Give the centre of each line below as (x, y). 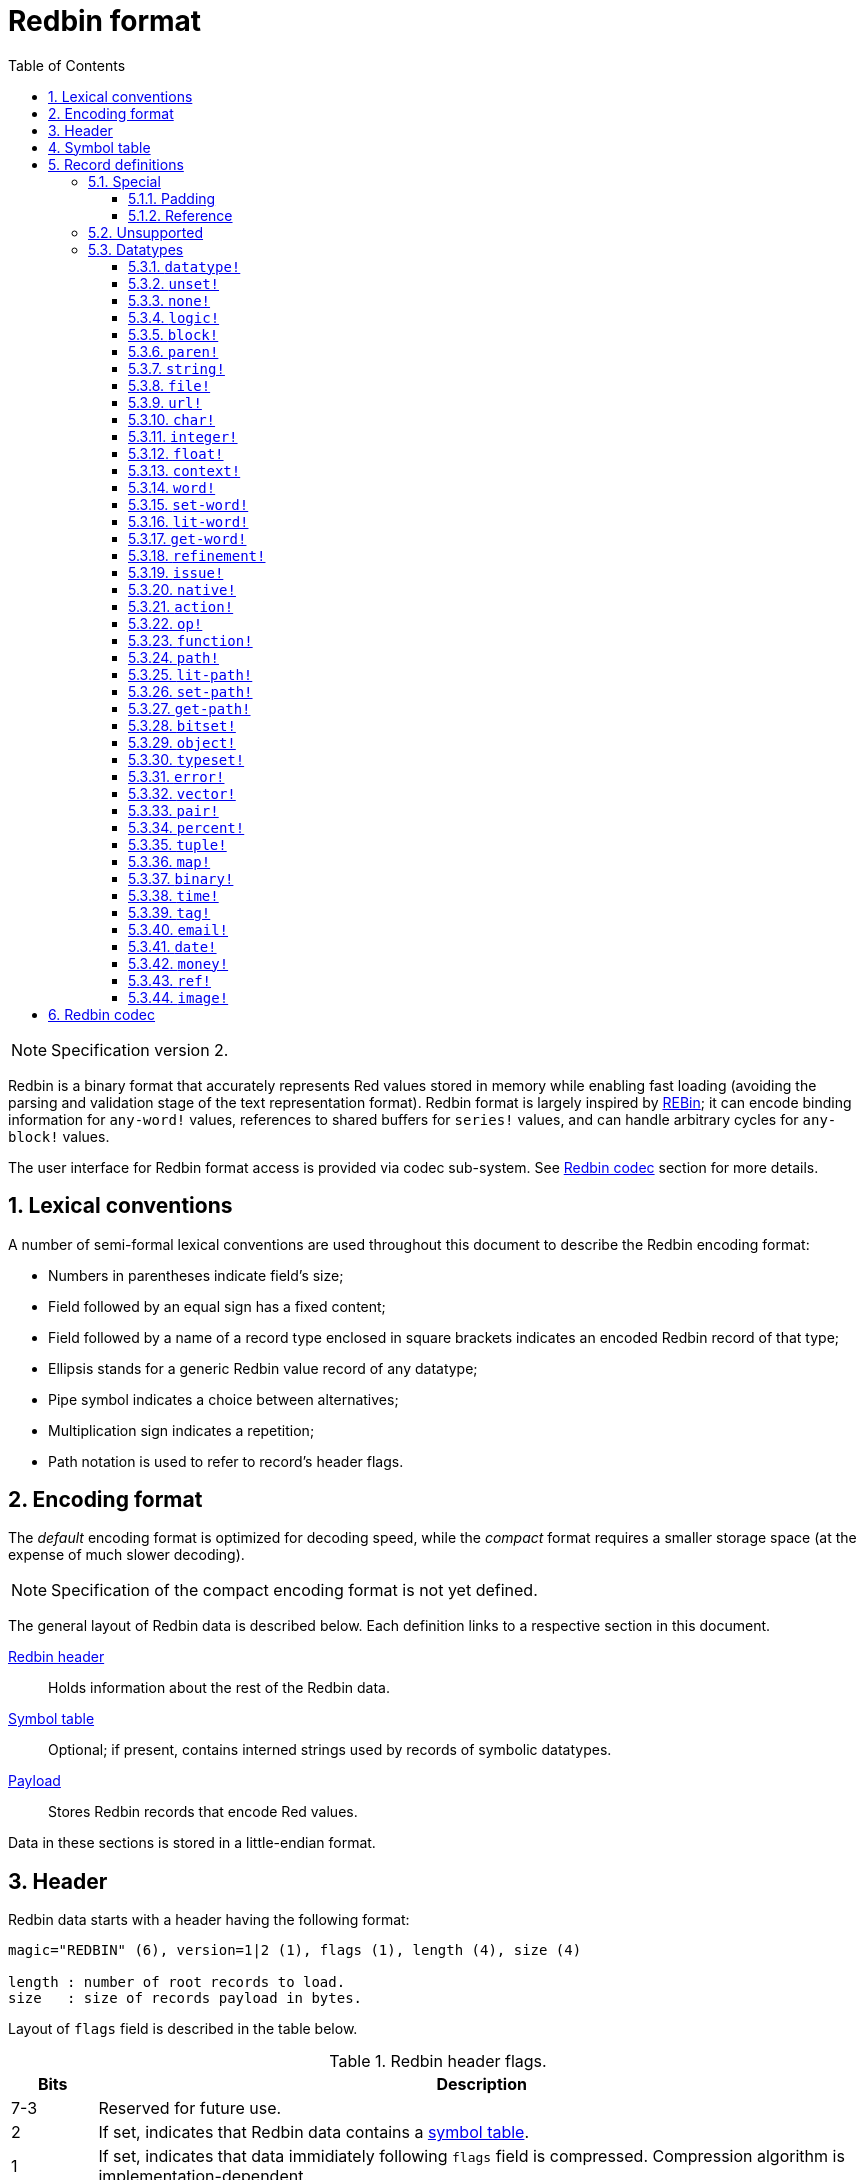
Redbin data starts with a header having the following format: (209, 1920)
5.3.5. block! (173, 334)
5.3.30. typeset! (186, 759)
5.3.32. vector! (182, 793)
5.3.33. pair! (173, 810)
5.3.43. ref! (170, 980)
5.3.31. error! (176, 776)
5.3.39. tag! (169, 912)
